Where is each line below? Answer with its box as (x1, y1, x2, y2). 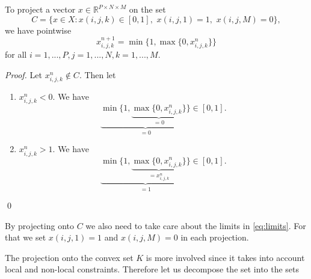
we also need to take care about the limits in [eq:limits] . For (85, 219, 306, 231)
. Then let (79, 69, 116, 81)
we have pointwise (5, 23, 72, 36)
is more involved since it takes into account (146, 251, 305, 263)
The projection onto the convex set (5, 251, 134, 263)
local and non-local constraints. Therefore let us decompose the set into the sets (5, 263, 300, 275)
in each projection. (180, 231, 249, 244)
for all (5, 48, 27, 61)
